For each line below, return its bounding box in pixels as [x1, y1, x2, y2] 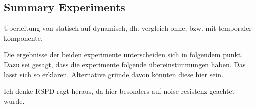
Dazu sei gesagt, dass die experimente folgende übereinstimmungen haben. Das [4, 59, 246, 69]
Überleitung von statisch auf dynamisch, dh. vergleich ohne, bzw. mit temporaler [4, 23, 252, 33]
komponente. [4, 32, 43, 43]
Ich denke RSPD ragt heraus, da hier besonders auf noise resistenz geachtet [4, 86, 235, 96]
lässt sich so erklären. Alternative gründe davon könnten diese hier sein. [4, 69, 223, 79]
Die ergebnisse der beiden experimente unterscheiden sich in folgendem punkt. [4, 49, 243, 60]
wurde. [4, 95, 25, 106]
